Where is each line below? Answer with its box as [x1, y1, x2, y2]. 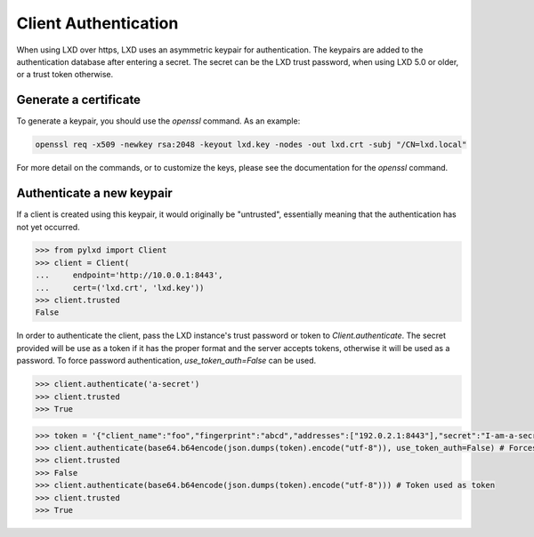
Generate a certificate [16, 92, 142, 108]
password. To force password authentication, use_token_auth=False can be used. [16, 356, 317, 366]
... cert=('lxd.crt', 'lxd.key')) [35, 283, 205, 293]
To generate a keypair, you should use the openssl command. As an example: [16, 116, 301, 126]
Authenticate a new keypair [16, 186, 173, 201]
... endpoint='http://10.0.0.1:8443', [35, 270, 223, 280]
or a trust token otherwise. [16, 69, 114, 80]
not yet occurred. [16, 221, 80, 232]
